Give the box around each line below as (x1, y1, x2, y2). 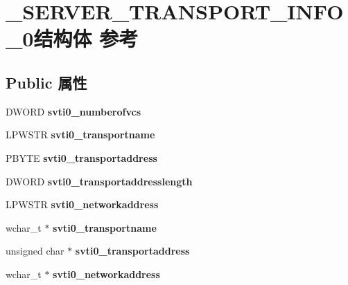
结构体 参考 (33, 24, 139, 53)
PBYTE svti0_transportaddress (6, 150, 157, 165)
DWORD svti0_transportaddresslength (6, 174, 193, 188)
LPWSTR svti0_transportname (6, 127, 155, 142)
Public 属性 (6, 71, 87, 93)
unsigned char (6, 243, 64, 258)
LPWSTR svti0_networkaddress (6, 197, 159, 212)
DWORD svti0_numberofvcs (6, 104, 141, 118)
